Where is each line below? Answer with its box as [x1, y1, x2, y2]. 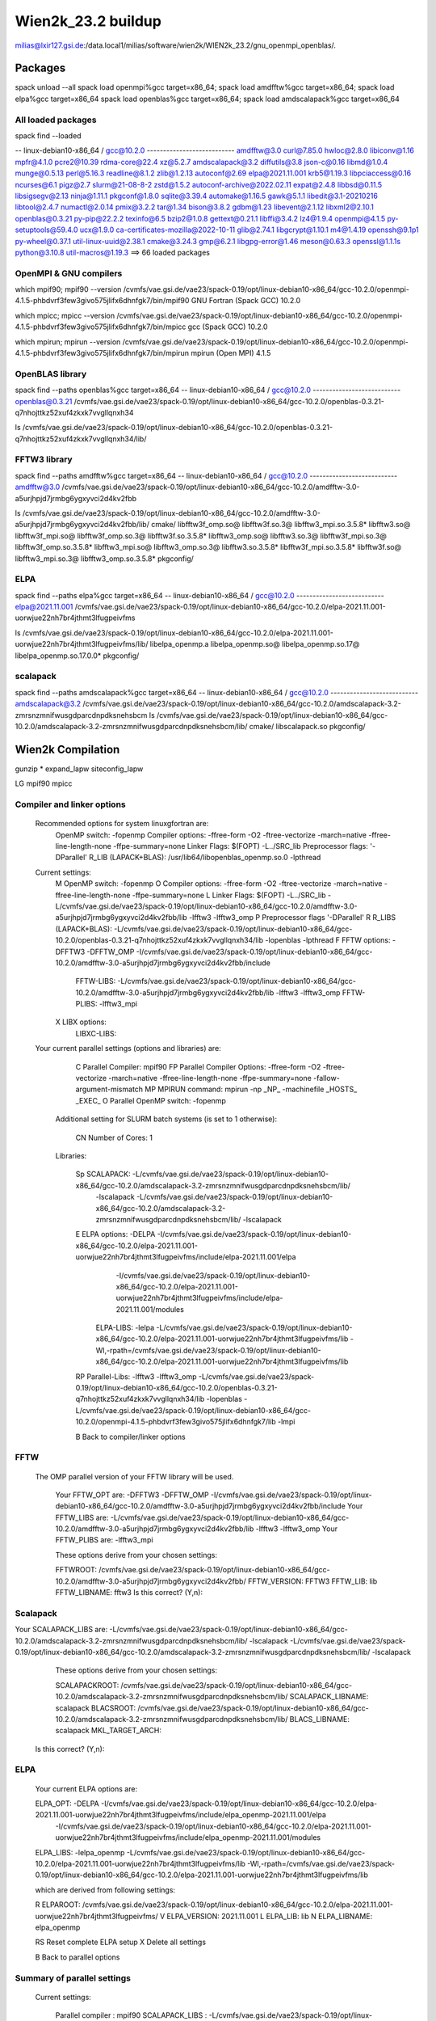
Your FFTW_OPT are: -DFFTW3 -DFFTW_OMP [55, 1490, 209, 1500]
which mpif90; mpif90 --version [15, 285, 122, 294]
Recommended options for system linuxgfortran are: [35, 819, 209, 829]
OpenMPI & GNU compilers [15, 268, 123, 279]
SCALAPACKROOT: [55, 1680, 119, 1690]
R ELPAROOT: [35, 1900, 81, 1909]
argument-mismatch [75, 1084, 144, 1095]
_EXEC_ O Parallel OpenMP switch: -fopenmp [75, 1095, 226, 1105]
